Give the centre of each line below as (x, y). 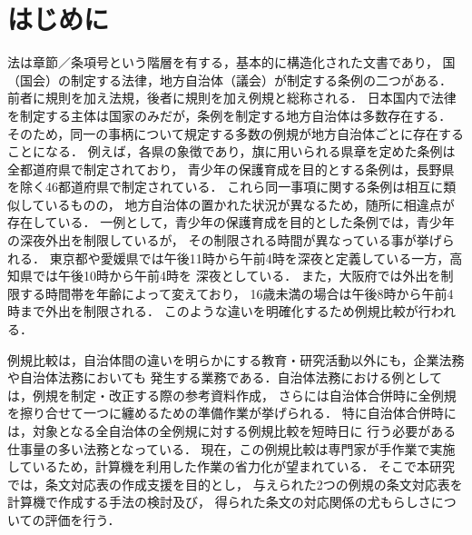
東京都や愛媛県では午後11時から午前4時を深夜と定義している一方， (250, 258)
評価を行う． (83, 519)
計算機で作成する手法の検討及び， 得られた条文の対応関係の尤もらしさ (219, 502)
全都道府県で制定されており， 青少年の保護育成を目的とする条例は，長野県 (231, 168)
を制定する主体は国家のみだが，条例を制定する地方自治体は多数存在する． (230, 115)
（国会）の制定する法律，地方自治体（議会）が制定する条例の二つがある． (230, 79)
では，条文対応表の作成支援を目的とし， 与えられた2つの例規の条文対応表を (235, 484)
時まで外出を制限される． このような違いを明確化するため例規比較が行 (219, 311)
